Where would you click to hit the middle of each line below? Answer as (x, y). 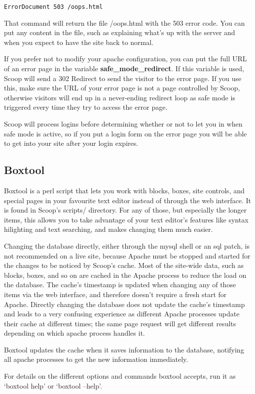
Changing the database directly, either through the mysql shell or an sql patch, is (127, 245)
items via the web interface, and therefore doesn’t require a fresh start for (115, 294)
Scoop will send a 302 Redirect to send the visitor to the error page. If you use (123, 78)
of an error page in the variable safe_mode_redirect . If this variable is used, (124, 68)
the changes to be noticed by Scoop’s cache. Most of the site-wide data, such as (124, 265)
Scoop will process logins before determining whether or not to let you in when (123, 124)
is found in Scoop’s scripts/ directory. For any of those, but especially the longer (126, 210)
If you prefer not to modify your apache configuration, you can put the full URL (126, 59)
